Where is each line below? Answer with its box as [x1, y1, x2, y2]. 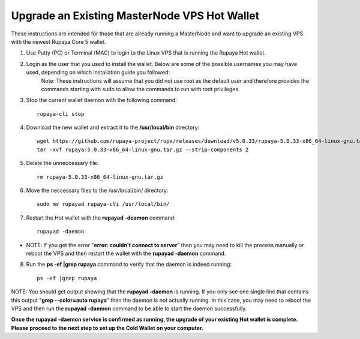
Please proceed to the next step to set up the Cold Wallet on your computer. [11, 324, 204, 331]
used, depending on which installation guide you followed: [26, 69, 170, 76]
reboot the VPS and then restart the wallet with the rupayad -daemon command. [26, 250, 226, 257]
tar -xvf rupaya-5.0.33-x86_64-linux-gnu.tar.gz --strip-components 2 [37, 146, 249, 153]
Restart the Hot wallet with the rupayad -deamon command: [26, 214, 176, 221]
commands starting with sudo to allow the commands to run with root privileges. [41, 85, 240, 92]
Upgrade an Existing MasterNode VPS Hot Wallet [11, 9, 260, 22]
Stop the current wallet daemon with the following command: [26, 97, 177, 104]
